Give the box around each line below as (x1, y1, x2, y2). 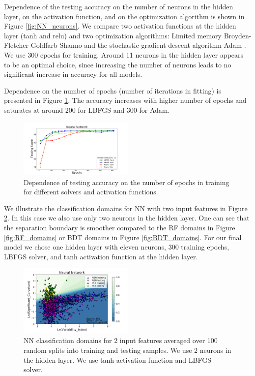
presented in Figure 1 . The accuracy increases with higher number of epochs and (4, 95, 247, 105)
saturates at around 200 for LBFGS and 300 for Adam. (4, 104, 170, 115)
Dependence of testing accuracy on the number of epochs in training (24, 177, 229, 187)
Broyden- (224, 30, 252, 40)
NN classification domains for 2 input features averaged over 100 (24, 335, 218, 345)
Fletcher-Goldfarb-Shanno (4, 40, 82, 50)
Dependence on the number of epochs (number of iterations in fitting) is (4, 85, 221, 95)
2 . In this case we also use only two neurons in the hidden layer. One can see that (4, 213, 250, 223)
